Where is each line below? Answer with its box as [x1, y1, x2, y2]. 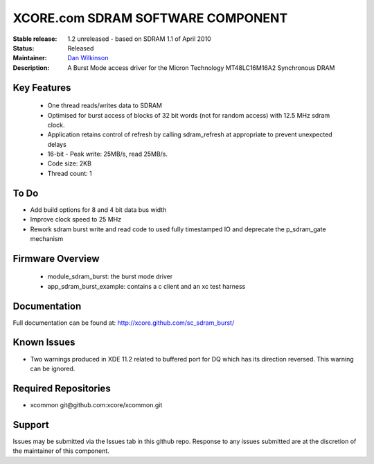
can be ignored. [30, 364, 75, 373]
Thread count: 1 [47, 169, 93, 177]
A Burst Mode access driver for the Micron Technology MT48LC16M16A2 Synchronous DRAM [67, 63, 335, 72]
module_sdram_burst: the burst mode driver [47, 272, 173, 280]
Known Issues [12, 337, 75, 348]
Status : [12, 44, 35, 52]
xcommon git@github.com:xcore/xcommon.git [30, 400, 163, 409]
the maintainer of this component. [12, 447, 110, 455]
